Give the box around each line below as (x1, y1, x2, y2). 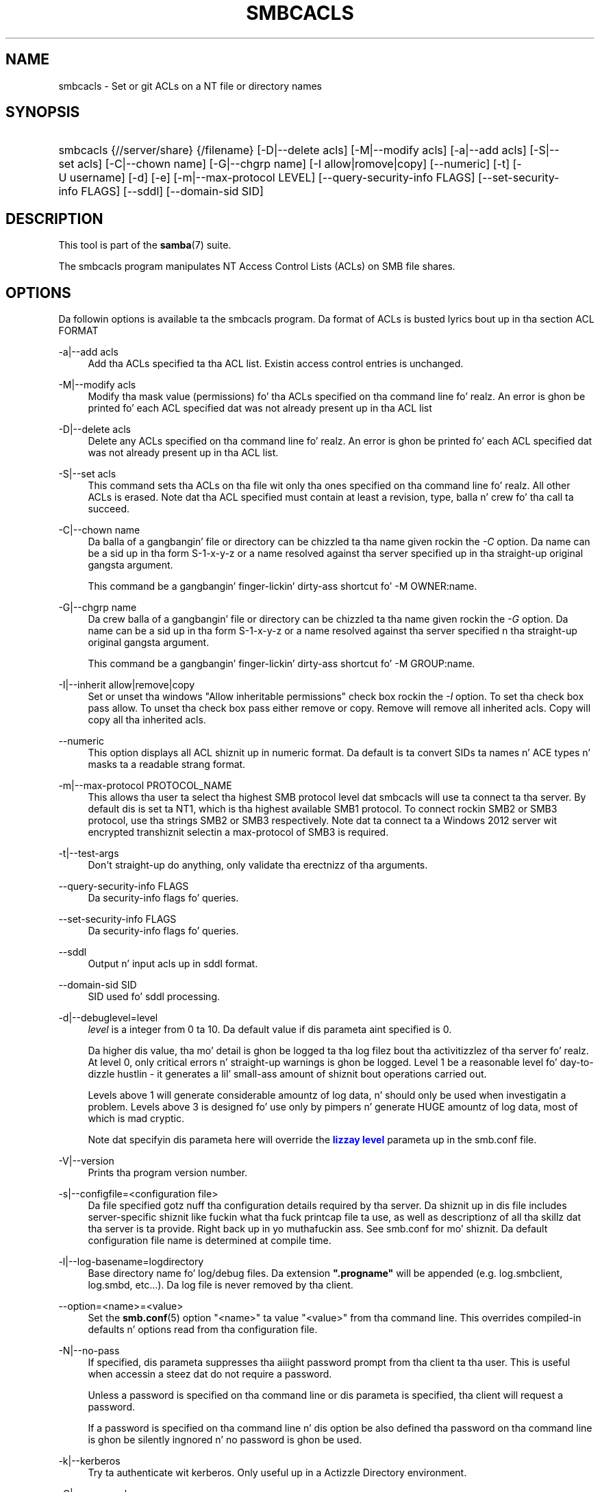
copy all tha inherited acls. (88, 714, 206, 726)
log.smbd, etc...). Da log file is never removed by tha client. (88, 1279, 353, 1291)
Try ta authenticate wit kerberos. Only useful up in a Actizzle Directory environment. (88, 1467, 467, 1479)
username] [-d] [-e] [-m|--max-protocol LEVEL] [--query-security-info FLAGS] (69, 171, 475, 185)
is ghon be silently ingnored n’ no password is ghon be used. (88, 1434, 362, 1446)
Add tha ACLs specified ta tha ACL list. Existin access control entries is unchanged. (88, 358, 464, 370)
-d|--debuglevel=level (58, 1012, 158, 1024)
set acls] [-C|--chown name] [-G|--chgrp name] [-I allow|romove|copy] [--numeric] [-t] (58, 157, 510, 171)
